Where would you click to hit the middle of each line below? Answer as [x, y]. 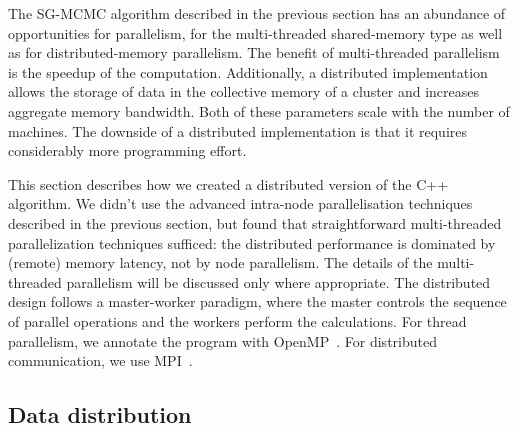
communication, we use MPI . [100, 360]
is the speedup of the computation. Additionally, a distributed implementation [248, 71]
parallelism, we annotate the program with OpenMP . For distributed [222, 340]
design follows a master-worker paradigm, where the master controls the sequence [257, 301]
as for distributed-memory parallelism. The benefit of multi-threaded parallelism [254, 52]
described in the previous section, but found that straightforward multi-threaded [255, 222]
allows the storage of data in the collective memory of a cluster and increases [244, 91]
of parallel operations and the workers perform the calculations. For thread [237, 320]
